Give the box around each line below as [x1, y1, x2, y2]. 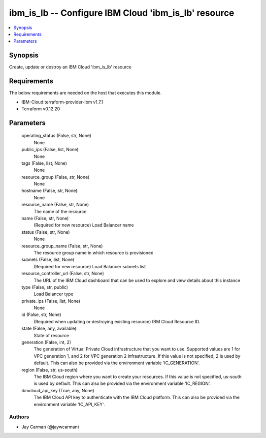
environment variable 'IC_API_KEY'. [33, 401, 105, 407]
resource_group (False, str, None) [21, 174, 90, 180]
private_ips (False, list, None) [21, 298, 81, 304]
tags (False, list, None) [21, 160, 67, 166]
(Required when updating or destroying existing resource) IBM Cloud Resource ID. [33, 318, 200, 324]
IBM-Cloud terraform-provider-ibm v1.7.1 [21, 99, 103, 105]
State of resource [33, 332, 69, 338]
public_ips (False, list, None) [21, 147, 79, 153]
